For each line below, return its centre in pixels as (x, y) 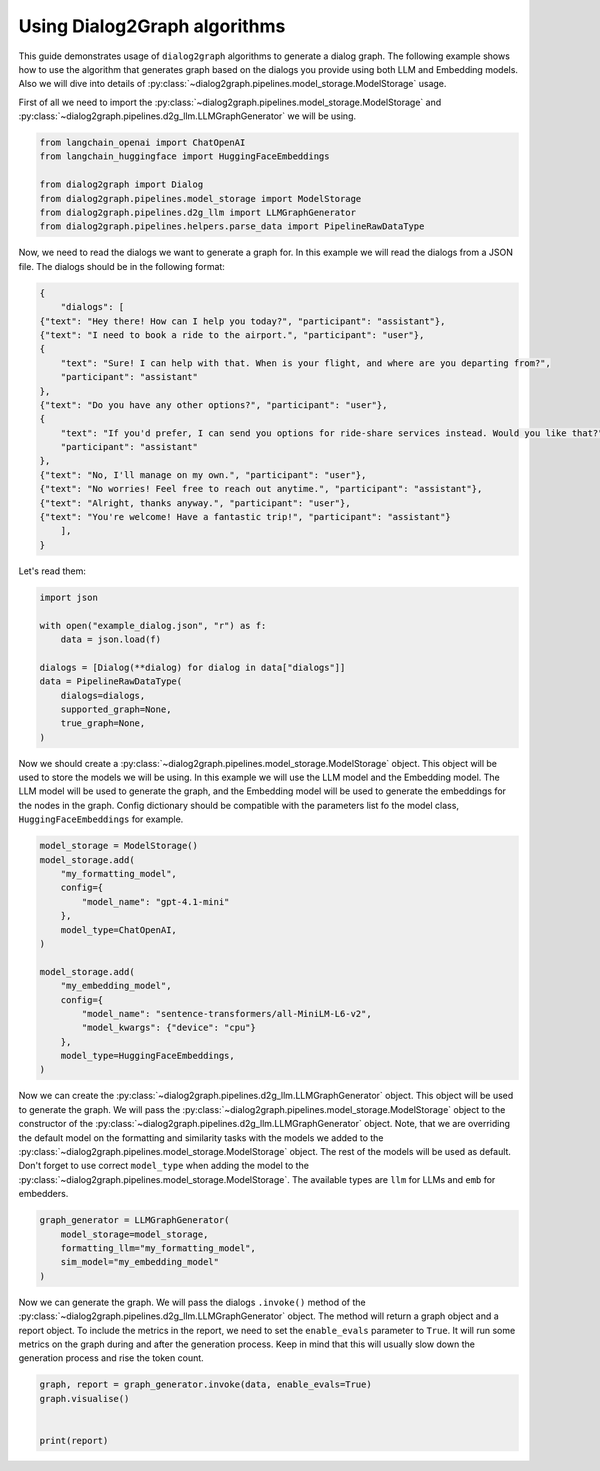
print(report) (74, 1440)
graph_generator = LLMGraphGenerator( (134, 1220)
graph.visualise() (84, 1398)
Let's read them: (52, 571)
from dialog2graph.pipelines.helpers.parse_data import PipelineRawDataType (232, 226)
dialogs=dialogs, (103, 695)
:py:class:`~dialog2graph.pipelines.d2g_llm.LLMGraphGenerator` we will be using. (187, 116)
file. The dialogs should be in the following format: (121, 266)
